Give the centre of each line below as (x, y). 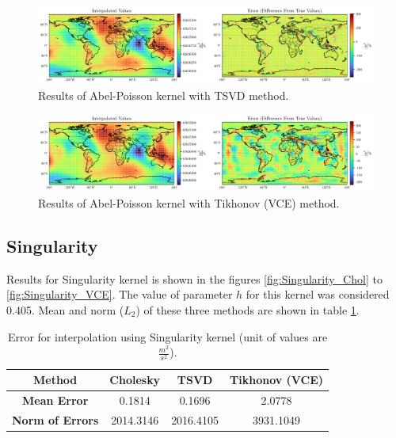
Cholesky (135, 380)
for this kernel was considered (318, 294)
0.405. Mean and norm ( (65, 310)
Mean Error (55, 400)
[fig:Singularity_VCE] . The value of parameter (120, 294)
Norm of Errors (55, 420)
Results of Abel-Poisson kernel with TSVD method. (164, 95)
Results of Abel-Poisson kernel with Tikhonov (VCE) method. (189, 203)
